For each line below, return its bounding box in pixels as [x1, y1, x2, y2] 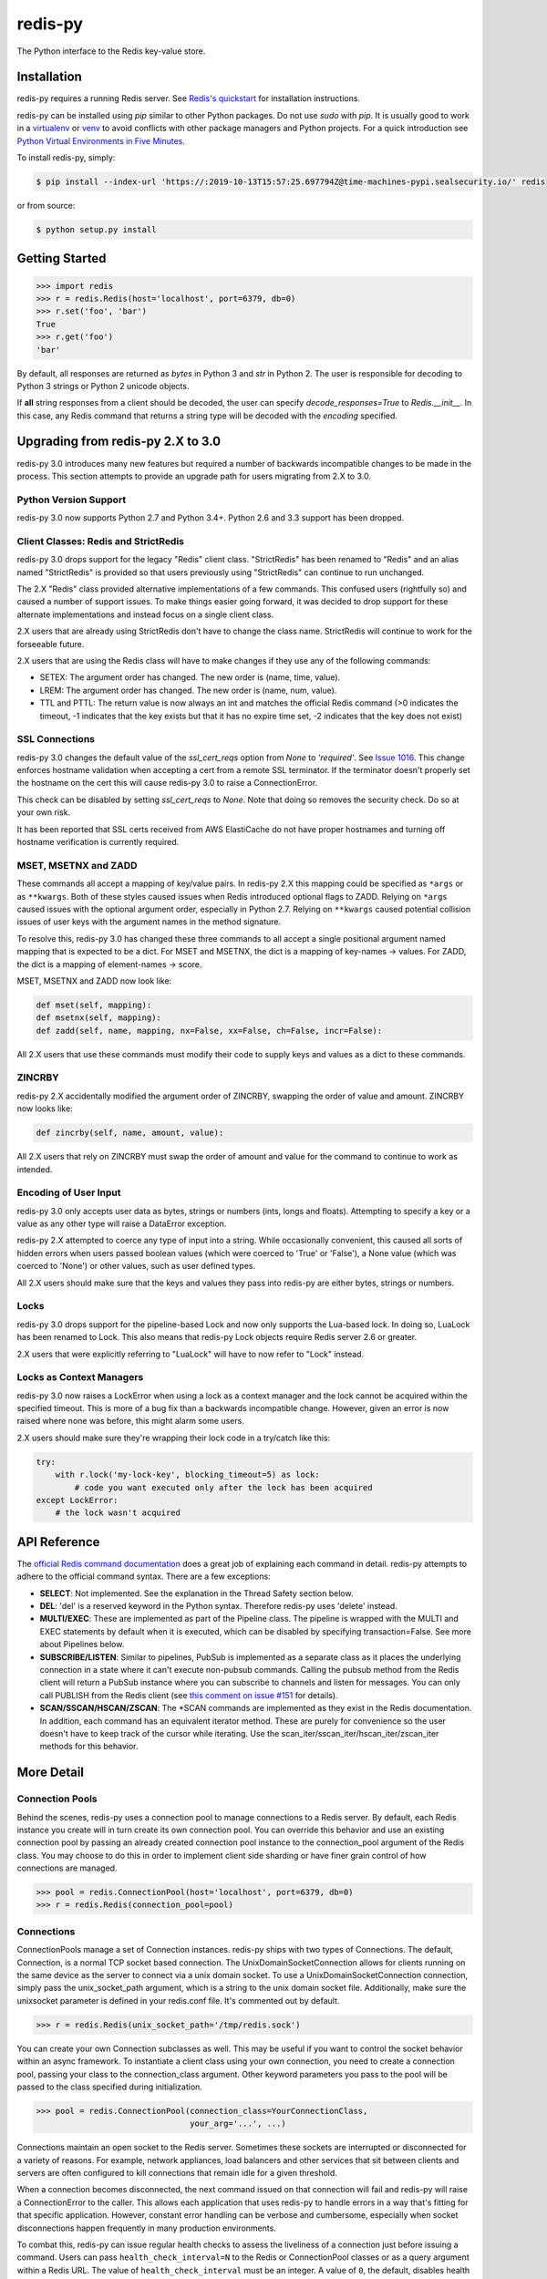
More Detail [16, 1765, 85, 1780]
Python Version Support [16, 493, 127, 506]
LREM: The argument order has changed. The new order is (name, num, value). [39, 685, 337, 696]
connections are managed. [16, 1862, 118, 1873]
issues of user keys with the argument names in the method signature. [16, 916, 282, 927]
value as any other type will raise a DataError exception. [16, 1218, 227, 1230]
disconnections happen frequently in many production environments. [16, 2222, 277, 2233]
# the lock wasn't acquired [55, 1508, 181, 1518]
